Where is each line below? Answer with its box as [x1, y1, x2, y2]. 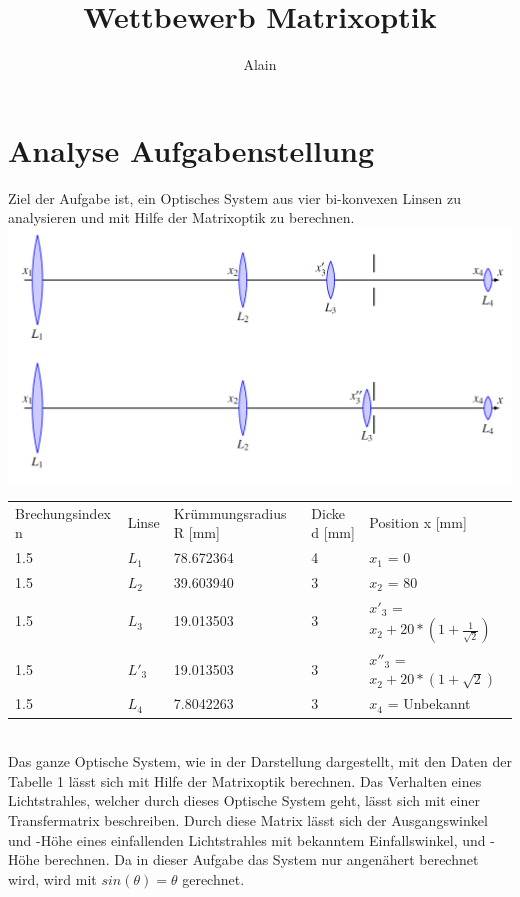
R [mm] [173, 522, 220, 543]
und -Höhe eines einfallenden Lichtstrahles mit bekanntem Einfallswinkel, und [8, 829, 486, 850]
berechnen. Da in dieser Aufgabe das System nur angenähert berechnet [44, 849, 479, 870]
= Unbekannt [387, 693, 471, 714]
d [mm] [311, 522, 355, 543]
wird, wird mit [8, 868, 97, 889]
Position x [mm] [369, 512, 467, 533]
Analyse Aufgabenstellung [8, 129, 375, 170]
